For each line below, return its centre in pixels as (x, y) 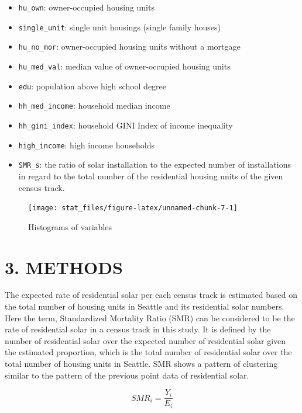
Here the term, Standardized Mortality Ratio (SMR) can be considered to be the (150, 317)
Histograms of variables (70, 226)
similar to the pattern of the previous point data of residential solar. (127, 375)
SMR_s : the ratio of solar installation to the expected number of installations (155, 164)
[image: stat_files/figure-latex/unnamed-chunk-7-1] (133, 208)
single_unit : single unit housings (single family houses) (120, 27)
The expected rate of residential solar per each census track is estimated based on (151, 295)
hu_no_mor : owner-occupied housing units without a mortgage (129, 46)
